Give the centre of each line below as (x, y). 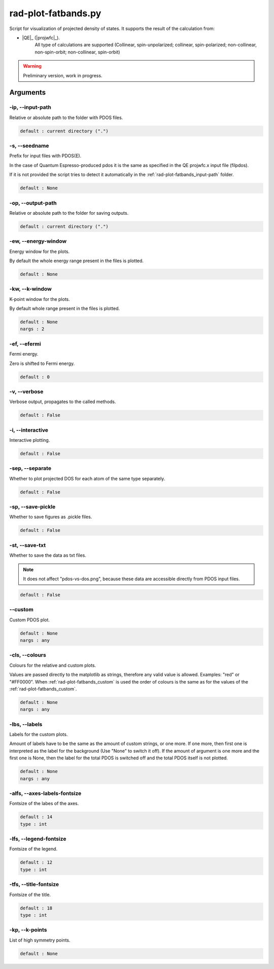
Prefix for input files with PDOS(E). (45, 156)
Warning (32, 66)
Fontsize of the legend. (33, 849)
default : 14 (36, 817)
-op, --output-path (33, 203)
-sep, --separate (30, 468)
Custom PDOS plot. (30, 620)
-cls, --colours (28, 655)
